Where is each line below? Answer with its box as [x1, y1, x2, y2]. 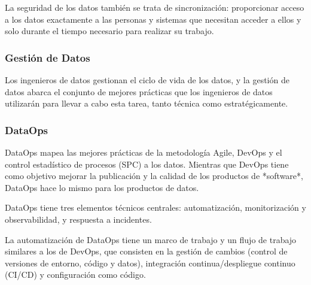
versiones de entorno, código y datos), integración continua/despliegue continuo [5, 256, 295, 269]
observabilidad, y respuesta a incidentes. [5, 213, 152, 225]
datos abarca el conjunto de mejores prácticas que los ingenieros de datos [5, 85, 273, 98]
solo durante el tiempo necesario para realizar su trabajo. [5, 25, 214, 37]
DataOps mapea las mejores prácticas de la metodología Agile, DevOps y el [5, 146, 282, 158]
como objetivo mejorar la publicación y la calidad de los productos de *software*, [5, 169, 303, 182]
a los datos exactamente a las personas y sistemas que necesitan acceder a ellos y [5, 13, 301, 25]
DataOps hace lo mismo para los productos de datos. [5, 181, 199, 193]
